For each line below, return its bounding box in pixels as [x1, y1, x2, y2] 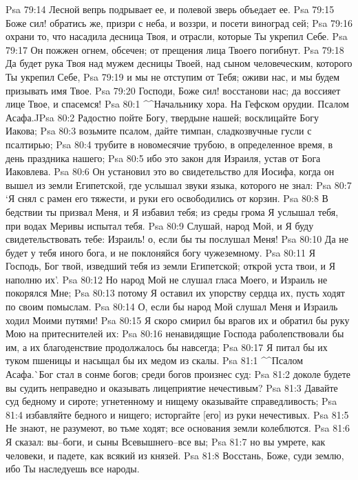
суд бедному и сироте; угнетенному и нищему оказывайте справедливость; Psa [6, 394, 337, 408]
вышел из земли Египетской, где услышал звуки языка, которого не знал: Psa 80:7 [6, 177, 352, 192]
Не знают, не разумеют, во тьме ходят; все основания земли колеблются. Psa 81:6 [6, 421, 350, 435]
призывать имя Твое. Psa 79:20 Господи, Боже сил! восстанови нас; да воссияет [6, 83, 341, 97]
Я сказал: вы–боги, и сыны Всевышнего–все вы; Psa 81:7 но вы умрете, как [6, 434, 326, 448]
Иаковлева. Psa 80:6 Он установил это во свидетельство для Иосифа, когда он [6, 164, 335, 179]
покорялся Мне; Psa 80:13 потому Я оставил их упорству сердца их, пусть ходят [6, 286, 345, 300]
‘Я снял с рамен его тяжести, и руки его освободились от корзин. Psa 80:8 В [6, 191, 328, 206]
